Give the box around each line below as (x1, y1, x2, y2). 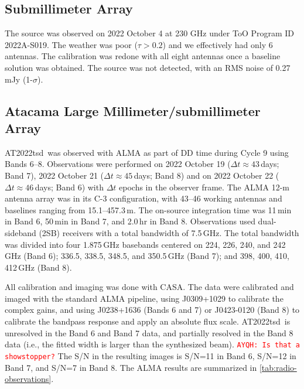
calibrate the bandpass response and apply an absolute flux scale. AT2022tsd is (5, 315, 291, 327)
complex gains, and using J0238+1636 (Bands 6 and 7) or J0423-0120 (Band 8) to (5, 303, 300, 316)
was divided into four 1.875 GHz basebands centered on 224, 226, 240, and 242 (5, 238, 286, 250)
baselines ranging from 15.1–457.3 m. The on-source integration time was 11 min (5, 203, 292, 216)
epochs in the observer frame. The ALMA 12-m (119, 180, 289, 193)
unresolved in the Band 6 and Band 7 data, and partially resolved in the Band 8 (5, 326, 293, 339)
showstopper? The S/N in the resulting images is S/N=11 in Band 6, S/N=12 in (5, 349, 296, 361)
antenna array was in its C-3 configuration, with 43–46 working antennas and (5, 192, 282, 204)
